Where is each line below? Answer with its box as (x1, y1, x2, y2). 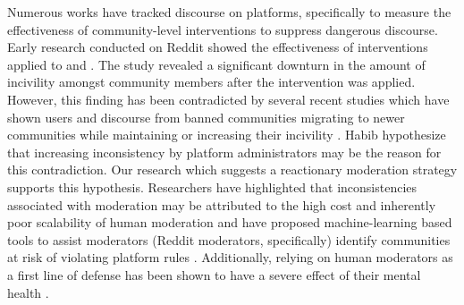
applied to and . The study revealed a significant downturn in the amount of (7, 55, 426, 73)
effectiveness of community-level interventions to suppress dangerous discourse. (7, 20, 438, 38)
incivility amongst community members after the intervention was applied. (7, 72, 416, 91)
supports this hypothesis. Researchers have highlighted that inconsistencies (7, 177, 418, 196)
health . (7, 283, 49, 301)
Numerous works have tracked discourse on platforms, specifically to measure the (7, 3, 451, 21)
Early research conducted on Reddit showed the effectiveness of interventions (7, 38, 428, 56)
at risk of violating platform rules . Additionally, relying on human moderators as (7, 248, 453, 267)
